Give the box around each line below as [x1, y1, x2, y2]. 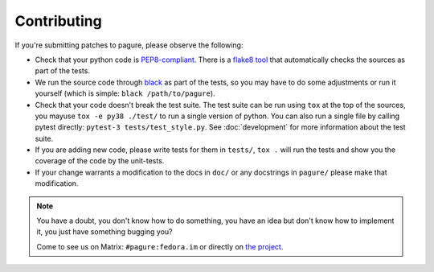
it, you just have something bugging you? [36, 227, 173, 237]
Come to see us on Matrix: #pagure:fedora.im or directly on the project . [36, 241, 284, 251]
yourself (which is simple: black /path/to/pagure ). [35, 89, 216, 98]
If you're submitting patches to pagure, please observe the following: [14, 40, 244, 50]
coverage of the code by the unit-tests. [35, 156, 165, 166]
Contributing [14, 12, 102, 30]
